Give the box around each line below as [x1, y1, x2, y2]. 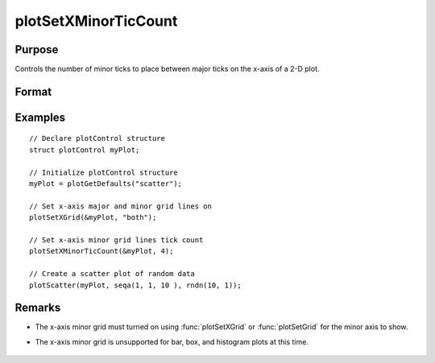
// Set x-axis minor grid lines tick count [29, 236, 204, 245]
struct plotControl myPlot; [29, 145, 140, 155]
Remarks [14, 301, 61, 315]
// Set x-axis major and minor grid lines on [29, 201, 213, 211]
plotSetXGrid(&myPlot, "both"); [29, 213, 157, 222]
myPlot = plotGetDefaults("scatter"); [29, 179, 183, 188]
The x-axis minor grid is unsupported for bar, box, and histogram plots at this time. [35, 336, 309, 346]
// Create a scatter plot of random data [29, 270, 195, 278]
